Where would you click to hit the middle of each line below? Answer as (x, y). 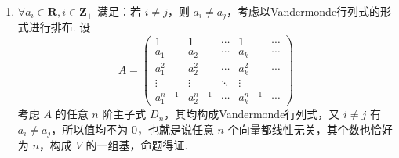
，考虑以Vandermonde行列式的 (304, 11)
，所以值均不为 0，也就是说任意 (132, 129)
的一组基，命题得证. (137, 145)
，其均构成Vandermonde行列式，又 (252, 114)
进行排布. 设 (60, 27)
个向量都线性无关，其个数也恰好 (310, 129)
